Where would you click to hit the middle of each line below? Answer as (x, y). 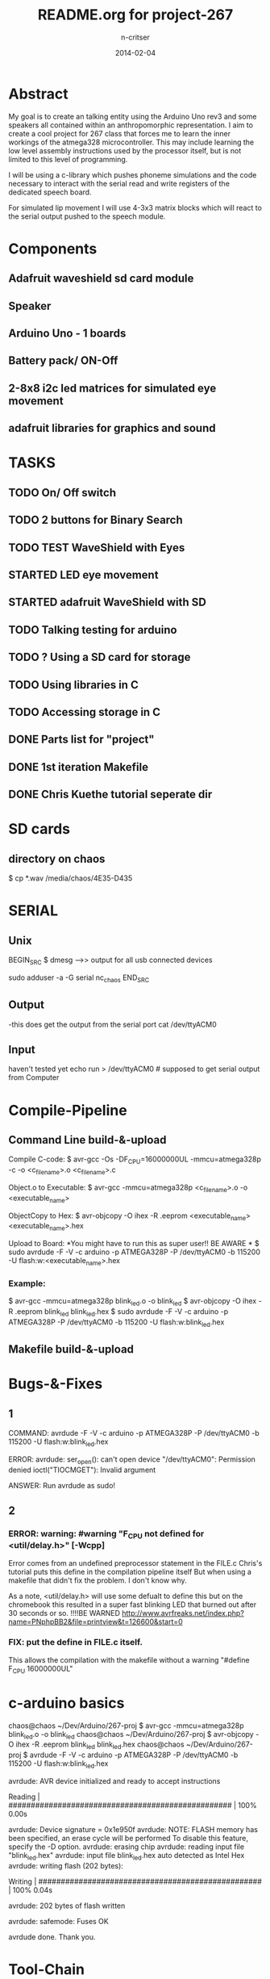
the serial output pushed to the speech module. (87, 216)
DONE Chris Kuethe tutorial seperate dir (110, 795)
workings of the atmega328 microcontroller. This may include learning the (131, 142)
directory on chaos (57, 858)
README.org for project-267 (135, 15)
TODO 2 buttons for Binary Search (96, 520)
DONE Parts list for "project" (81, 740)
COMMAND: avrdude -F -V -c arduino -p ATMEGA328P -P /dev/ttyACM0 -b (134, 1433)
